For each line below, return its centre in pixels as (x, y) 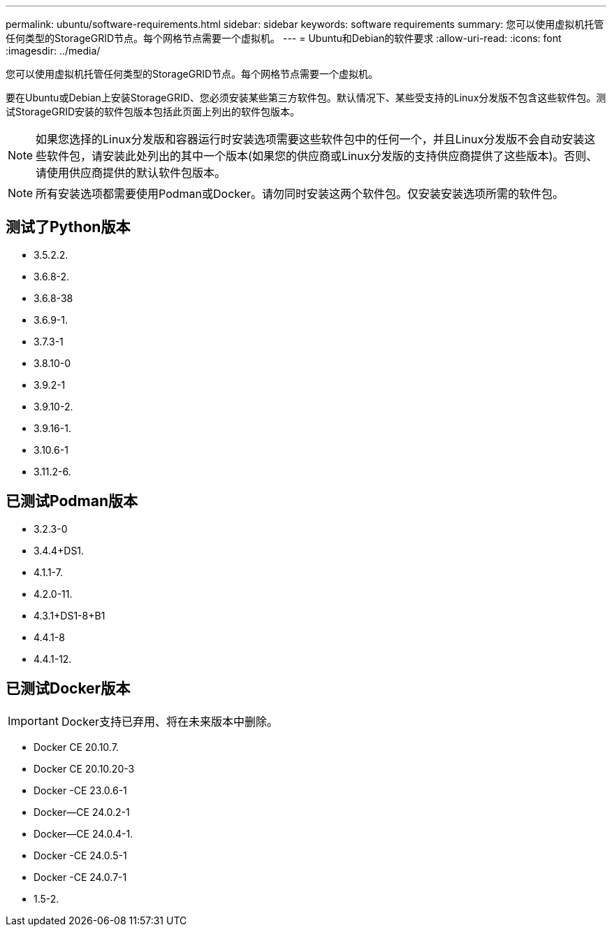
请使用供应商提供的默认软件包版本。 (131, 173)
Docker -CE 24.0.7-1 (80, 877)
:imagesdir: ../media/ (53, 51)
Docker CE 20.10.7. (76, 747)
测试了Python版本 (68, 227)
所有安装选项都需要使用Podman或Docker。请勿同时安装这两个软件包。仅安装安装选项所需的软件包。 (300, 194)
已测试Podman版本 (72, 501)
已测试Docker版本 (68, 689)
